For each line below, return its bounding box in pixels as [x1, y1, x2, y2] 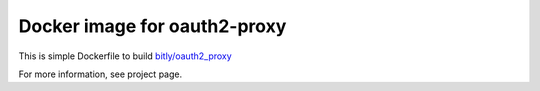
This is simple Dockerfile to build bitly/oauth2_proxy [18, 50, 232, 62]
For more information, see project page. [18, 68, 183, 80]
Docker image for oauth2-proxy [18, 15, 287, 37]
